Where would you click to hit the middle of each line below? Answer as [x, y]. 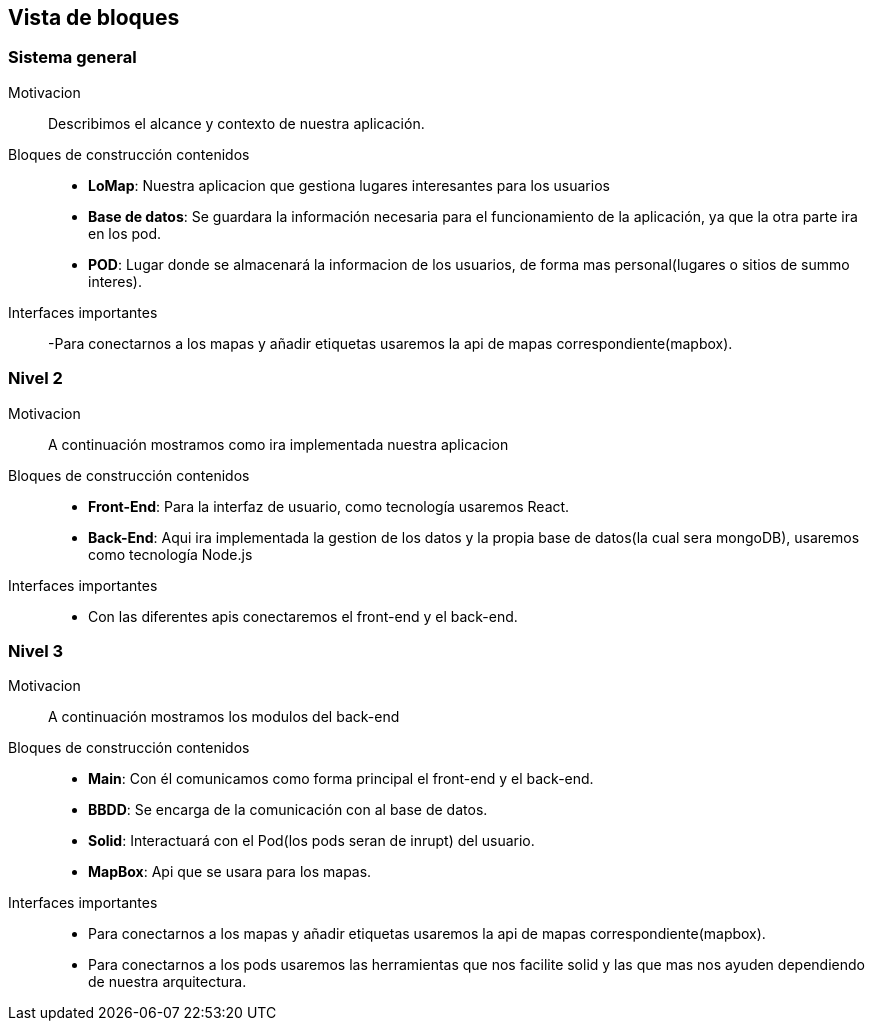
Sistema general [72, 57]
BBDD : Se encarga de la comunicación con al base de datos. [288, 810]
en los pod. [125, 233]
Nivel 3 [36, 650]
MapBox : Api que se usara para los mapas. [230, 872]
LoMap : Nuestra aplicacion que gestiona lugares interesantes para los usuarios [349, 185]
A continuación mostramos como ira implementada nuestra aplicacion [278, 444]
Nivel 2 [35, 378]
